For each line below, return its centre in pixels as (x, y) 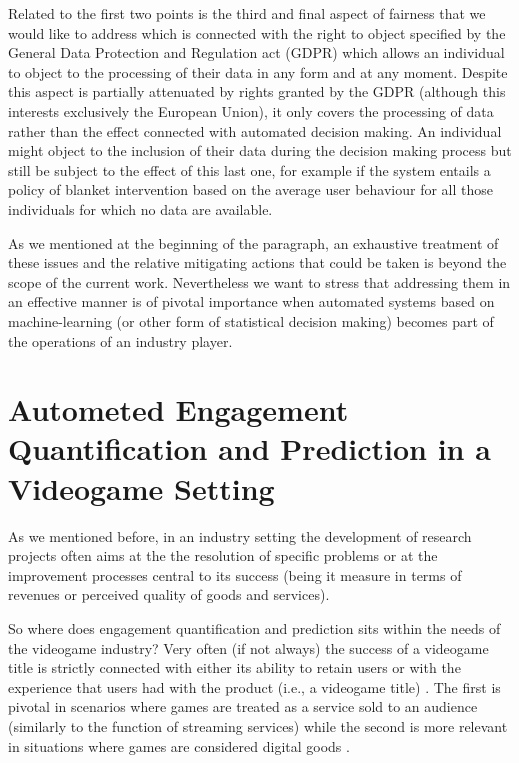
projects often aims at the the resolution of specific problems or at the (223, 555)
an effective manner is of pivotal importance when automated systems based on (251, 301)
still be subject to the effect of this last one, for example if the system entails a (249, 169)
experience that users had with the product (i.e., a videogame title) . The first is (254, 686)
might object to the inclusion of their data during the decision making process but (260, 150)
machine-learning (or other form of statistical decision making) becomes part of (251, 320)
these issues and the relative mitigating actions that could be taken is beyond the (257, 262)
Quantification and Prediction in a (249, 448)
